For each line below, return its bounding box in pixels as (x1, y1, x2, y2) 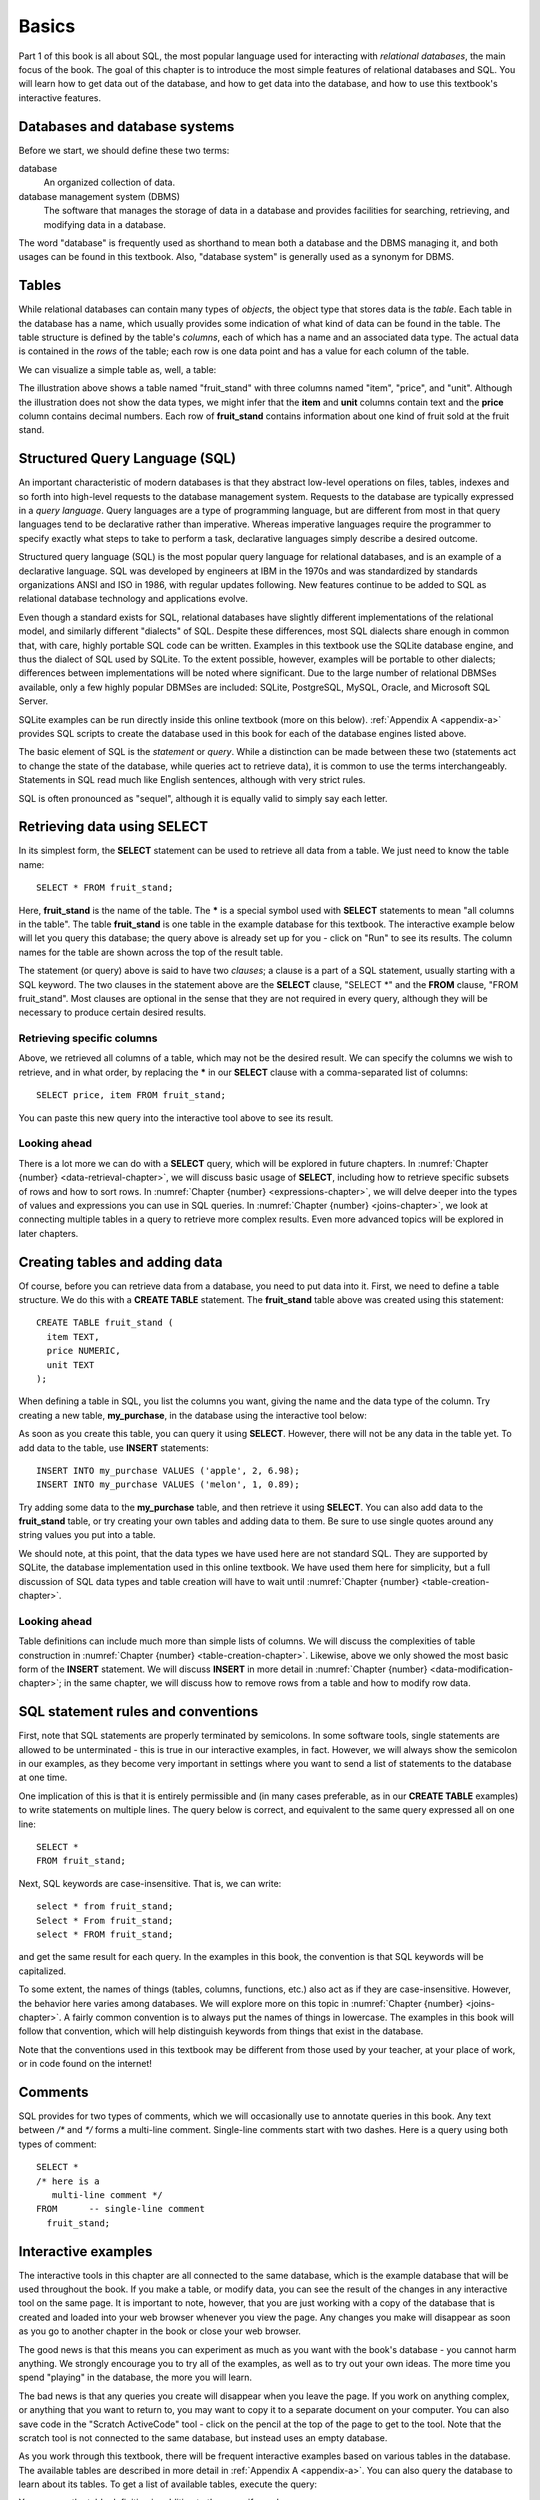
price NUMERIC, (46, 1345, 121, 1357)
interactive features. (18, 91, 102, 104)
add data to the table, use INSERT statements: (18, 1441, 209, 1454)
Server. (18, 695, 49, 707)
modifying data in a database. (43, 218, 167, 230)
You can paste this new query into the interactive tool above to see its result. (18, 1111, 334, 1124)
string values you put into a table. (18, 1529, 156, 1541)
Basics (18, 15, 76, 37)
